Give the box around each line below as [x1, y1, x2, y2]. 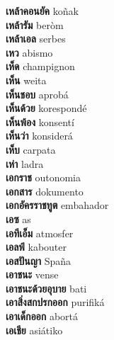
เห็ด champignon [6, 59, 75, 74]
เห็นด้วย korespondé [6, 101, 87, 115]
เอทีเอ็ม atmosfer [6, 225, 74, 240]
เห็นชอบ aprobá [6, 86, 69, 101]
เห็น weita [6, 72, 47, 87]
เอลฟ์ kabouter [6, 239, 67, 254]
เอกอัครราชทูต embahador [6, 198, 109, 212]
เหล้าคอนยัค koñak [6, 4, 79, 18]
